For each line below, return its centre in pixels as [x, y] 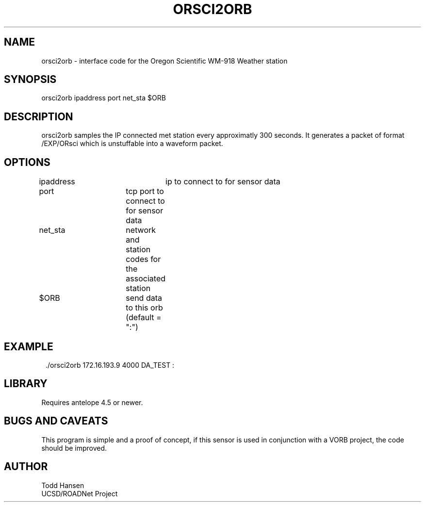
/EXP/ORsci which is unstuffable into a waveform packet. [132, 144]
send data [144, 298]
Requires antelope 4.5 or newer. [92, 402]
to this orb [144, 308]
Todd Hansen [63, 485]
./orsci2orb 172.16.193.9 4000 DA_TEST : [110, 365]
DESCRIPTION [39, 116]
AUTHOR [26, 467]
